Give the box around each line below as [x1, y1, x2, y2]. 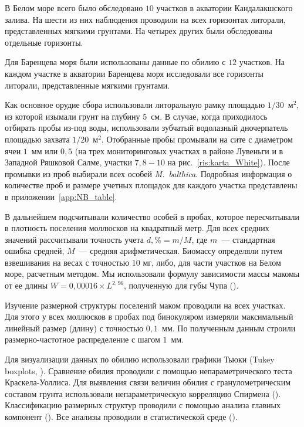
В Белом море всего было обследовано [5, 2, 143, 13]
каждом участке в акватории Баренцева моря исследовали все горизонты [5, 67, 264, 79]
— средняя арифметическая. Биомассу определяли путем [79, 245, 282, 257]
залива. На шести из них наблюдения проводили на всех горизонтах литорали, [5, 13, 286, 25]
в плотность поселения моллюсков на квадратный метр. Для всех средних [5, 222, 269, 234]
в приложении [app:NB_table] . [5, 190, 117, 202]
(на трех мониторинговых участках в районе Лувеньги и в [75, 144, 283, 157]
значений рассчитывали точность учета [5, 233, 144, 245]
